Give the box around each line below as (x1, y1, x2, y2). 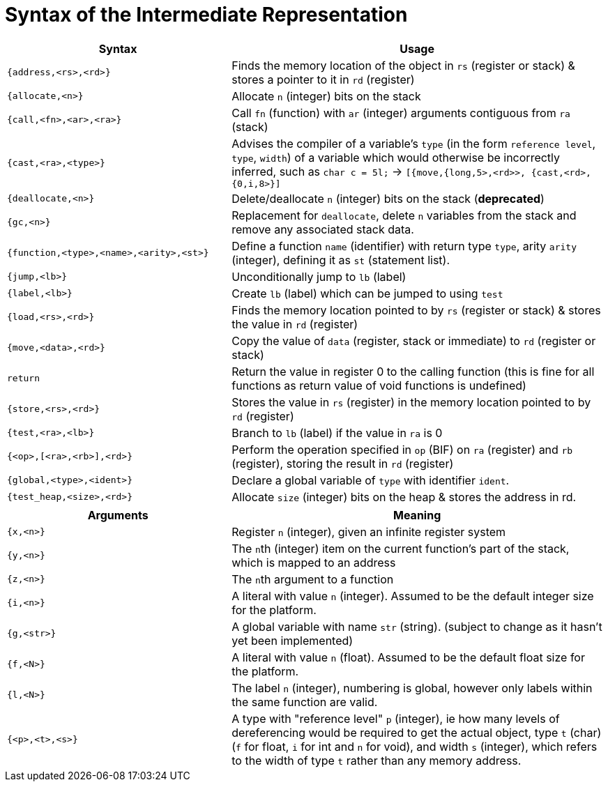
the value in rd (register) (231, 316, 358, 331)
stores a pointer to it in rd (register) (231, 72, 415, 86)
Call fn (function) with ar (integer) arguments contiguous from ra (231, 105, 570, 120)
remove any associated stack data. (231, 222, 414, 236)
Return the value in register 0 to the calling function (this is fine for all (231, 364, 595, 379)
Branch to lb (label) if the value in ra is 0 (231, 425, 443, 440)
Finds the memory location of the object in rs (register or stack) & (231, 58, 575, 72)
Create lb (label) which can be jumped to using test (231, 286, 503, 300)
